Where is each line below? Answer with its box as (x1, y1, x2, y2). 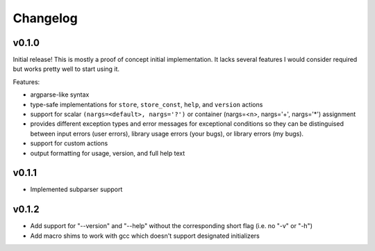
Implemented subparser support (30, 185, 123, 194)
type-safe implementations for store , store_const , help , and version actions (30, 100, 263, 108)
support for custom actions (30, 139, 108, 147)
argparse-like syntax (30, 90, 90, 99)
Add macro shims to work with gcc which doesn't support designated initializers (30, 232, 260, 240)
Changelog (12, 10, 78, 26)
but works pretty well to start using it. (12, 65, 120, 73)
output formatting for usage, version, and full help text (30, 149, 185, 157)
